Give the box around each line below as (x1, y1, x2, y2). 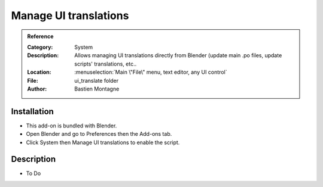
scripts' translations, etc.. (74, 60, 137, 67)
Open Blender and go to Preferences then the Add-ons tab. (26, 130, 172, 138)
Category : (27, 43, 53, 51)
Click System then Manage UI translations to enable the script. (26, 139, 180, 146)
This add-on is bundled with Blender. (26, 122, 117, 129)
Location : (27, 68, 51, 76)
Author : (27, 85, 47, 92)
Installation (11, 106, 54, 116)
